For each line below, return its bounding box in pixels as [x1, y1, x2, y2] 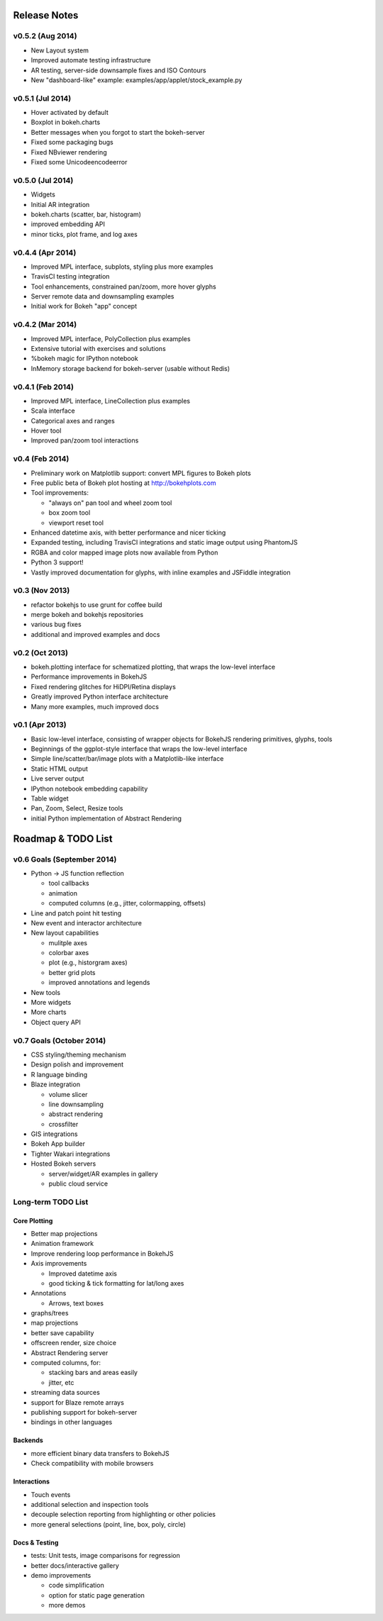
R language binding [30, 1070, 88, 1079]
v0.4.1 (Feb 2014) [13, 381, 74, 391]
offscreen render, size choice [30, 1339, 117, 1347]
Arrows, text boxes [48, 1298, 104, 1308]
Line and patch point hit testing [30, 908, 122, 918]
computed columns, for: [30, 1359, 101, 1367]
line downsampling [48, 1100, 104, 1108]
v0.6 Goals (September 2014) [13, 854, 117, 864]
